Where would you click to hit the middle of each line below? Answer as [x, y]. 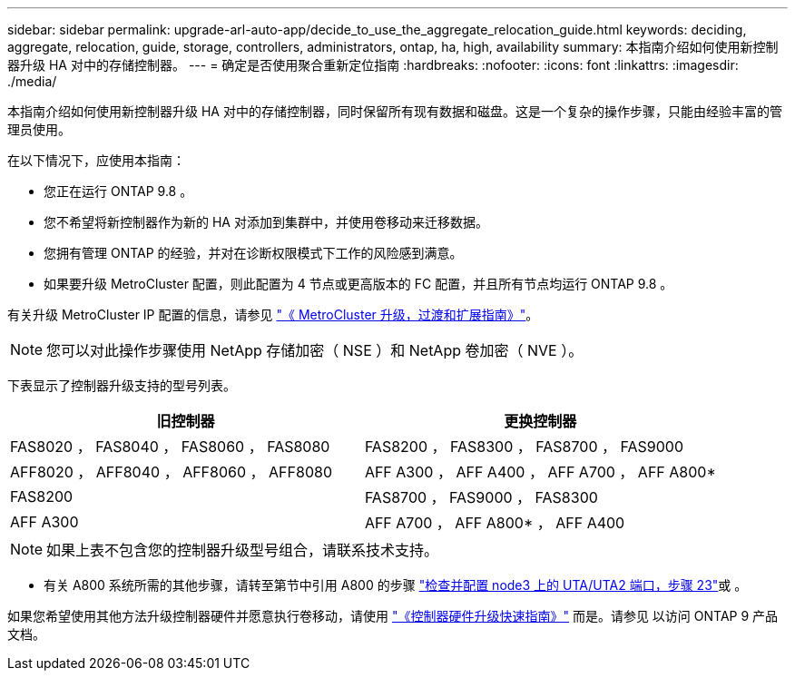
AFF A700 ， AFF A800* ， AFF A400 [495, 523]
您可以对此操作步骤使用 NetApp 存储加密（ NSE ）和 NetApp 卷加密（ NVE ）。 [315, 350]
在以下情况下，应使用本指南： [96, 160]
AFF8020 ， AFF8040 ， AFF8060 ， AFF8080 [171, 472]
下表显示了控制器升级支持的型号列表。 [122, 385]
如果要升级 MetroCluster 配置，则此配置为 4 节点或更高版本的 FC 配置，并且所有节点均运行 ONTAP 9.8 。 [358, 284]
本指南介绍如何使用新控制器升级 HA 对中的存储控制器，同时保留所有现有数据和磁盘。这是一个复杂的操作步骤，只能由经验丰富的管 [395, 111]
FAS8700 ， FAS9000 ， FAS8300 [481, 497]
